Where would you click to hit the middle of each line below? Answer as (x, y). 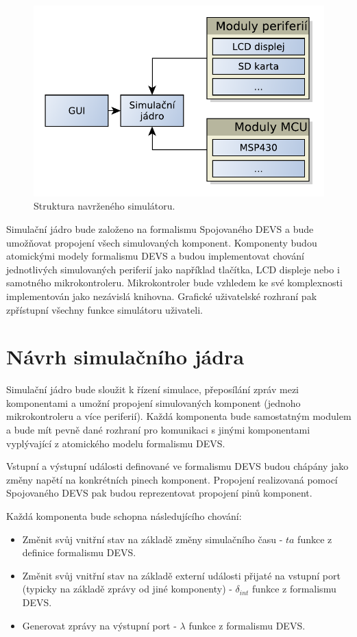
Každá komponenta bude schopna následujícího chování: (124, 516)
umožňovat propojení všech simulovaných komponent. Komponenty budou (162, 242)
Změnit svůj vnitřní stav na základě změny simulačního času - (152, 539)
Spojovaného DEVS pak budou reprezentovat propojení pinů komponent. (159, 493)
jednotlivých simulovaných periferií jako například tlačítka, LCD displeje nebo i (173, 269)
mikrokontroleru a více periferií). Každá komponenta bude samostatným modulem (179, 416)
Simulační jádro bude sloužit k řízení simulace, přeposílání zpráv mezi (153, 389)
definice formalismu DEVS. (79, 552)
